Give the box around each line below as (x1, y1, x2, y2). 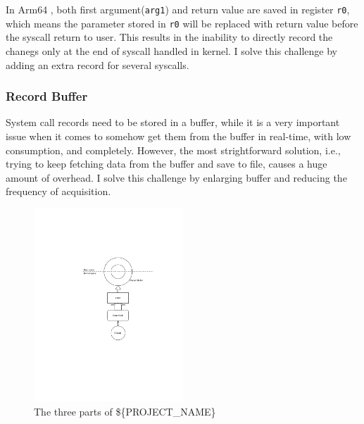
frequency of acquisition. (6, 184, 111, 199)
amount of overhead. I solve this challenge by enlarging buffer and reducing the (6, 170, 347, 185)
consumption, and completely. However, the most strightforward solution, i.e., (6, 142, 341, 157)
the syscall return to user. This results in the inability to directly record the (6, 30, 333, 44)
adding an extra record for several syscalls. (6, 57, 189, 72)
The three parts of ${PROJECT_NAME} (34, 404, 216, 418)
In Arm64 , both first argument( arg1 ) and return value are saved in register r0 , (6, 2, 350, 16)
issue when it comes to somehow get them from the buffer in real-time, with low (6, 128, 351, 143)
